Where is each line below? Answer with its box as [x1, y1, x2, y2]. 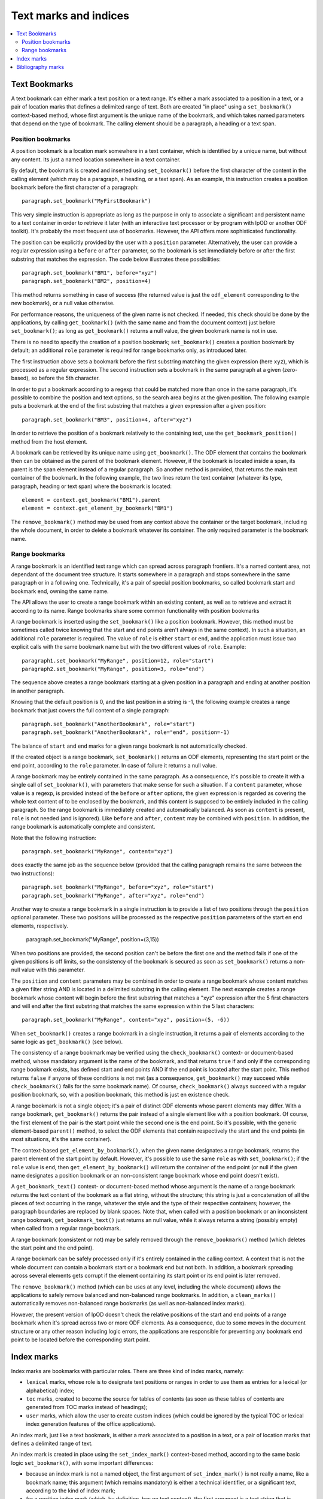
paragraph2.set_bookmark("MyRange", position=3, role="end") [22, 666, 205, 672]
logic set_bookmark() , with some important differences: [11, 1459, 154, 1466]
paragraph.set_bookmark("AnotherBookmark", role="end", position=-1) [22, 729, 230, 736]
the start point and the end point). [11, 1244, 94, 1251]
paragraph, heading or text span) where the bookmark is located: [11, 483, 172, 490]
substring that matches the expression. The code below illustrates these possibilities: [11, 255, 221, 263]
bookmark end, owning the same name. [11, 588, 109, 595]
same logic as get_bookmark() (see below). [11, 1038, 123, 1046]
